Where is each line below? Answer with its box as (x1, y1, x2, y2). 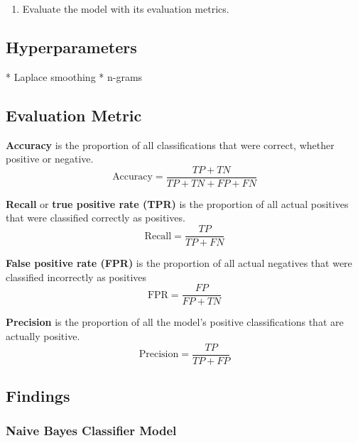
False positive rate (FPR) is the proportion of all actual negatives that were (6, 256, 352, 270)
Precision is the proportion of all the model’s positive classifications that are (6, 315, 344, 329)
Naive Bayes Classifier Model (6, 422, 177, 439)
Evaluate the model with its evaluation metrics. (22, 1, 229, 16)
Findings (6, 384, 70, 406)
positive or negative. (6, 151, 94, 166)
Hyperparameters (6, 35, 137, 58)
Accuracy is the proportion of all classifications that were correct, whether (6, 137, 335, 152)
